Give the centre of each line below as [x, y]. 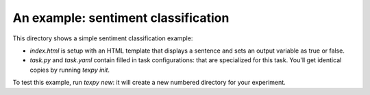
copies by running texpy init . [70, 70]
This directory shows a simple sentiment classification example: [103, 38]
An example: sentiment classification [121, 18]
